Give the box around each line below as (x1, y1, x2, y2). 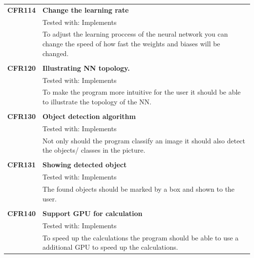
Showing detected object (42, 159, 127, 170)
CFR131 (7, 159, 36, 170)
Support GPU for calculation (42, 208, 143, 218)
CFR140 (7, 208, 36, 218)
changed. (42, 48, 69, 58)
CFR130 (7, 111, 36, 121)
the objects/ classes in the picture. (42, 145, 146, 155)
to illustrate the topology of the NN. (42, 97, 151, 106)
